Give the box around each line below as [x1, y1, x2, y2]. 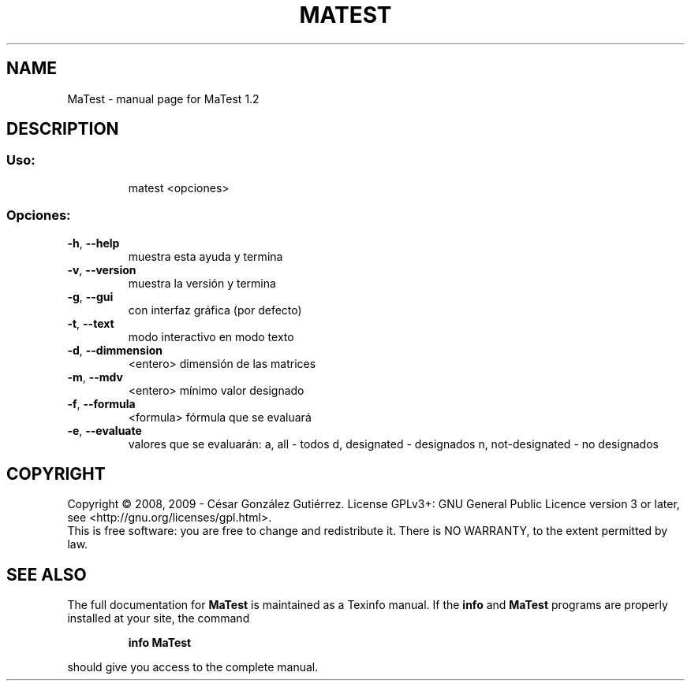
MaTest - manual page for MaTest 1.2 [67, 91, 260, 106]
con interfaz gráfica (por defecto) [128, 303, 302, 317]
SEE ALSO [6, 564, 87, 585]
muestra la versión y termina [128, 276, 276, 290]
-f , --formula [67, 396, 136, 410]
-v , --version [67, 262, 136, 277]
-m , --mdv [67, 369, 123, 384]
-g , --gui [67, 289, 114, 303]
